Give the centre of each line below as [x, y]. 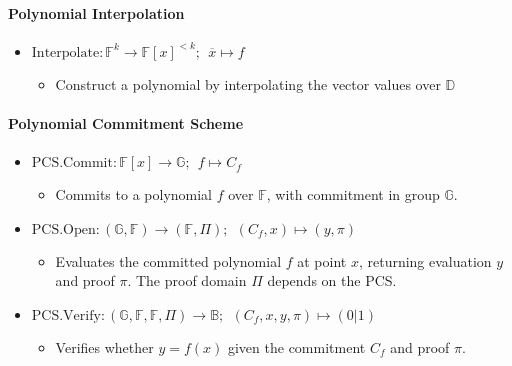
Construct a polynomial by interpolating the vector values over [248, 83]
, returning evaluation [425, 260]
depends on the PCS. [332, 280]
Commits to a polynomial [134, 194]
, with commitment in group [353, 194]
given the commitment [296, 346]
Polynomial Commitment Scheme [126, 122]
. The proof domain [187, 280]
